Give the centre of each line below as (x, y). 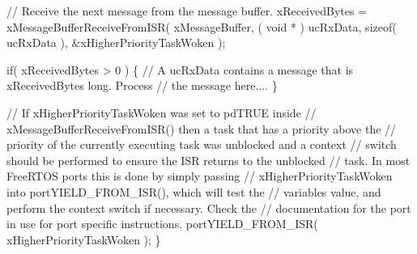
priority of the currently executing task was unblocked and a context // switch (202, 144)
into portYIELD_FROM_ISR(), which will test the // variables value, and (194, 191)
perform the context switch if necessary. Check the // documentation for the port (209, 207)
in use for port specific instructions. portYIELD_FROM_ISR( (162, 224)
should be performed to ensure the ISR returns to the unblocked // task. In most (208, 160)
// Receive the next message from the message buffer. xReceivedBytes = (187, 11)
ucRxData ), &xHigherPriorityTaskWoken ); (116, 42)
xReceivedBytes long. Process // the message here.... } (142, 85)
